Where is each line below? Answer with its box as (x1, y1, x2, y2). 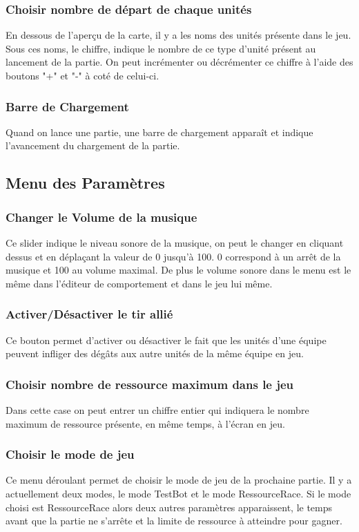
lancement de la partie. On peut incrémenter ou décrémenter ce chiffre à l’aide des (6, 55, 353, 69)
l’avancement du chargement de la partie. (6, 138, 180, 153)
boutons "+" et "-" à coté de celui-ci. (6, 68, 159, 82)
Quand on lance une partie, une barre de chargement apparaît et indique (6, 124, 313, 139)
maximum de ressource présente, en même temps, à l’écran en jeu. (6, 416, 285, 430)
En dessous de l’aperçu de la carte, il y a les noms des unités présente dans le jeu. (6, 28, 351, 42)
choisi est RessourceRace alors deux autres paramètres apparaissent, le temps (6, 500, 333, 514)
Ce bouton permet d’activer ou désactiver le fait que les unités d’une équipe (6, 332, 327, 347)
